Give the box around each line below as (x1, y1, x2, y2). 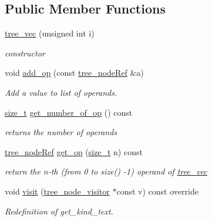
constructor (5, 46, 45, 59)
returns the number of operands (5, 126, 117, 138)
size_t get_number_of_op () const (5, 106, 133, 118)
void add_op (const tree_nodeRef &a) (5, 66, 144, 79)
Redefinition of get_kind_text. (5, 205, 113, 217)
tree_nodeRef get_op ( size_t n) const (5, 145, 143, 158)
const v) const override (116, 185, 198, 197)
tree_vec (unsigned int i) (5, 27, 95, 39)
